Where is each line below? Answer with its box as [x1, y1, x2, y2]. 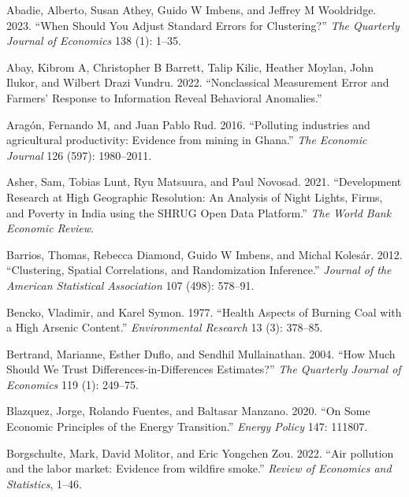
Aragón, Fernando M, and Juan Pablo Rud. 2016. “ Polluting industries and [6, 116, 370, 132]
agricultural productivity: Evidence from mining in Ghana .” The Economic [6, 132, 367, 148]
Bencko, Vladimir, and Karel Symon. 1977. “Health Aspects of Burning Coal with [6, 303, 402, 320]
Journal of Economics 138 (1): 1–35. [6, 32, 181, 49]
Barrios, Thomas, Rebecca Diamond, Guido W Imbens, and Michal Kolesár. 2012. [6, 246, 403, 262]
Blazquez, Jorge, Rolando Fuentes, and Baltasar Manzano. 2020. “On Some [6, 402, 370, 419]
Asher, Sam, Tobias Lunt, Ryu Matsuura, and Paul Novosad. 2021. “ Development [6, 173, 402, 190]
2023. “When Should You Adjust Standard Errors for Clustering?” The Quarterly [6, 17, 400, 33]
